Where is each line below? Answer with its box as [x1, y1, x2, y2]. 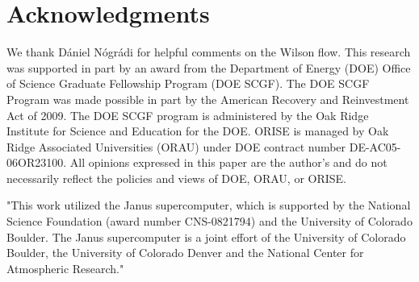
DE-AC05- [349, 138, 401, 155]
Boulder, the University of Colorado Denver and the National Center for [6, 244, 364, 261]
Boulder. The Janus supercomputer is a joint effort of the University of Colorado [6, 228, 406, 245]
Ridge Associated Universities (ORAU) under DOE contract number [6, 138, 346, 155]
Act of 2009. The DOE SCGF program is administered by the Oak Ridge [6, 106, 369, 123]
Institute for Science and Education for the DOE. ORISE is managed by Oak [6, 122, 389, 139]
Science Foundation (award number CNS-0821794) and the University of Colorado [6, 213, 413, 230]
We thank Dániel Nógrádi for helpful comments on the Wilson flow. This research [6, 44, 411, 60]
